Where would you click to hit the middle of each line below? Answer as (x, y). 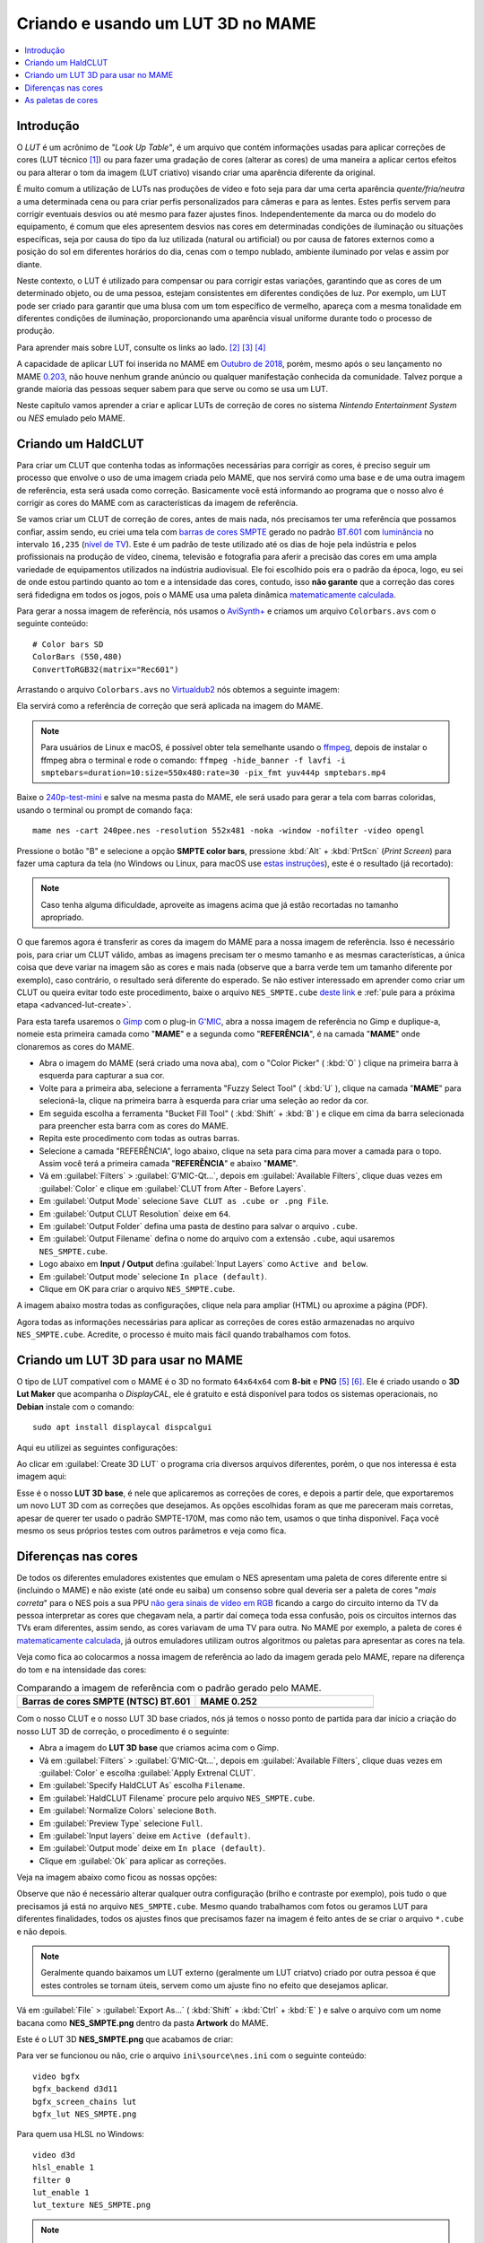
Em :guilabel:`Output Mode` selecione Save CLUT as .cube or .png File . (184, 1201)
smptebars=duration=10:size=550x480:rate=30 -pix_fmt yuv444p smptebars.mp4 (213, 772)
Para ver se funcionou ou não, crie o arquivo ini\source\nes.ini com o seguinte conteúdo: (191, 2055)
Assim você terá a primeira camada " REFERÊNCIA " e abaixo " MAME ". (169, 1164)
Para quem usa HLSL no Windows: (81, 2134)
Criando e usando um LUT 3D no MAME (167, 23)
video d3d (54, 2155)
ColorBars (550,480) (78, 657)
